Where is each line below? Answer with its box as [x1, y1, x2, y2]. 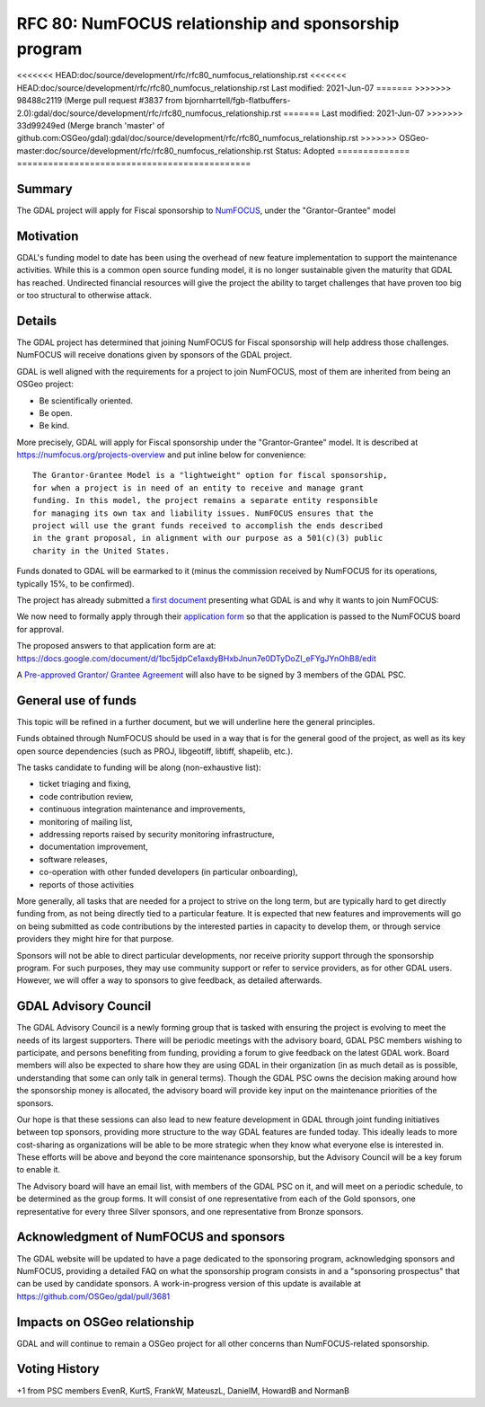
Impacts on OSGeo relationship [16, 1314, 195, 1330]
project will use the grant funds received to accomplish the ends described [32, 521, 384, 531]
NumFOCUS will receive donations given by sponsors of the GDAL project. [16, 350, 292, 360]
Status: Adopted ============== [275, 145, 410, 156]
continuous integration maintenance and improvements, [39, 804, 246, 815]
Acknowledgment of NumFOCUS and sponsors [16, 1229, 286, 1244]
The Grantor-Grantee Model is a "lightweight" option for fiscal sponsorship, [32, 470, 388, 481]
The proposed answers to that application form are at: [16, 641, 216, 651]
